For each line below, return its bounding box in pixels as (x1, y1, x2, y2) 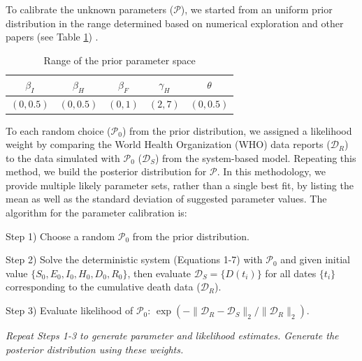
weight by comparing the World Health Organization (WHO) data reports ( (6, 137, 331, 152)
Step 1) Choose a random (6, 228, 115, 243)
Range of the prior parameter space (43, 52, 196, 67)
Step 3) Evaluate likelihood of (6, 303, 133, 318)
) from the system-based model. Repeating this (154, 150, 356, 165)
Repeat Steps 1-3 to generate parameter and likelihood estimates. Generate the (6, 328, 339, 343)
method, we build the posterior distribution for (6, 164, 207, 179)
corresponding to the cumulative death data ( (6, 279, 201, 294)
